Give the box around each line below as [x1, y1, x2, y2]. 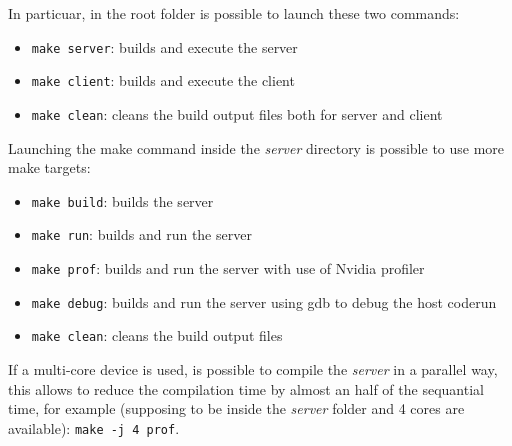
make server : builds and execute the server [31, 36, 298, 57]
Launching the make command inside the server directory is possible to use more [8, 137, 505, 158]
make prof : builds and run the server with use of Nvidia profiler [31, 258, 425, 279]
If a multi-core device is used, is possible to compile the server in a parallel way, [8, 359, 498, 380]
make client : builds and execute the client [31, 70, 295, 91]
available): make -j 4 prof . [8, 417, 180, 438]
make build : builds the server [31, 190, 214, 211]
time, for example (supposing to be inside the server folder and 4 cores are [8, 398, 465, 419]
